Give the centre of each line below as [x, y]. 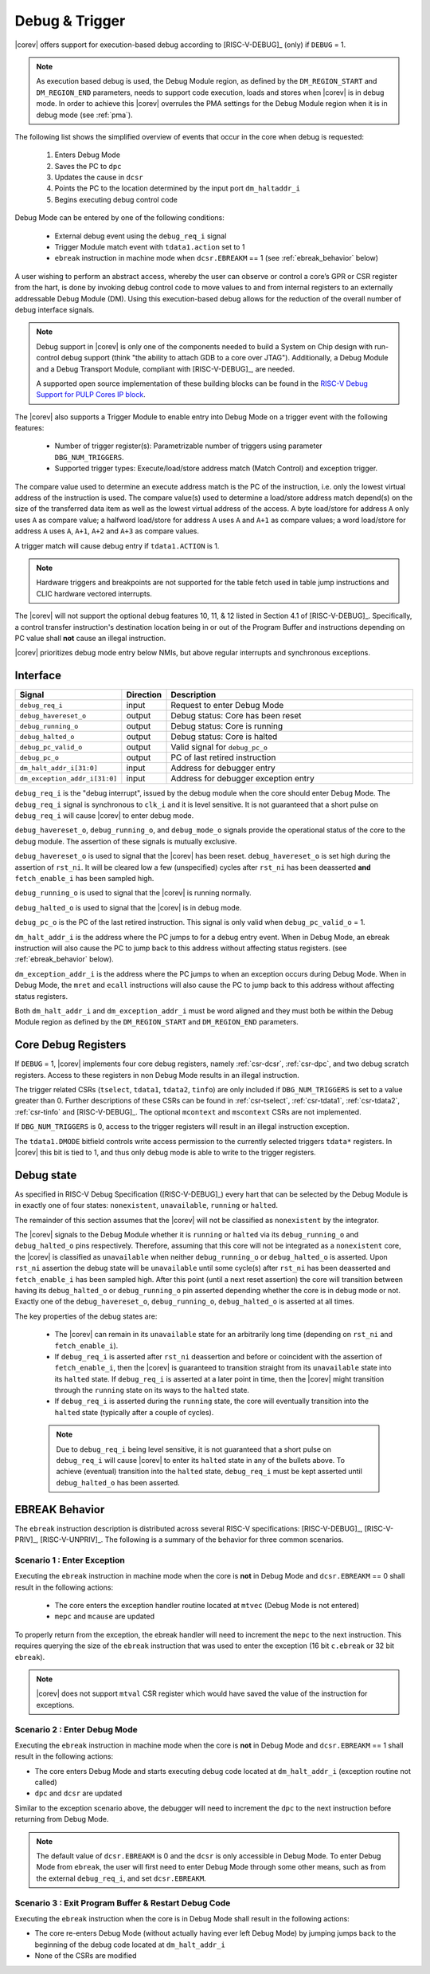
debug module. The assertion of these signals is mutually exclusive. [126, 841]
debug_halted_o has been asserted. [118, 1482]
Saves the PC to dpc [88, 166]
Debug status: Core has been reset [236, 716]
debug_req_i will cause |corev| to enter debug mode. [104, 816]
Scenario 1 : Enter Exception [70, 1560]
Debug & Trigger [70, 21]
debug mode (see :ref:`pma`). [84, 115]
